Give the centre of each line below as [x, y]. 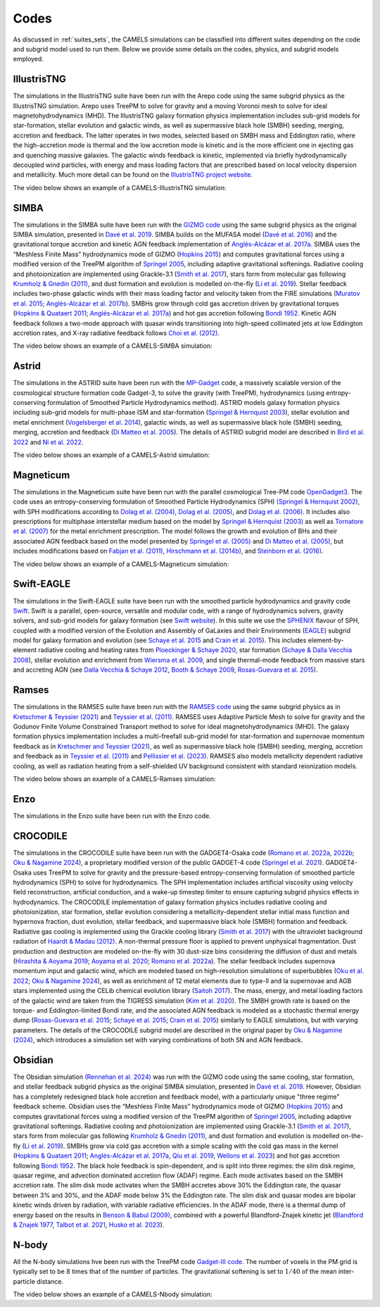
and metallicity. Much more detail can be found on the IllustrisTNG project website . [133, 175]
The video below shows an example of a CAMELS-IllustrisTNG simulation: [120, 187]
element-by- [326, 640]
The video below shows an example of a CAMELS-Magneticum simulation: [121, 564]
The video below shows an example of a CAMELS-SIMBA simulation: [113, 346]
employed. [28, 59]
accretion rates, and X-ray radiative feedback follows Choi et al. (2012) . [116, 333]
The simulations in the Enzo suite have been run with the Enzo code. [112, 815]
